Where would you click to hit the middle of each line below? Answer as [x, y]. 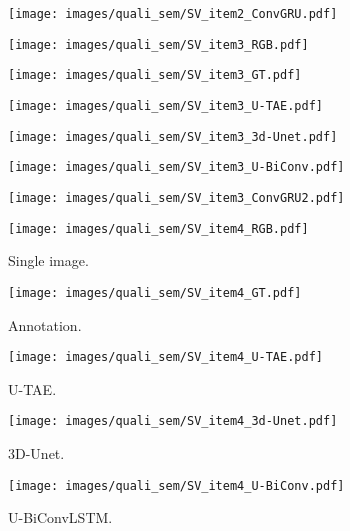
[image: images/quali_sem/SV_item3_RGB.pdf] [158, 44]
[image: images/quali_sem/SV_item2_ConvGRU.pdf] [173, 14]
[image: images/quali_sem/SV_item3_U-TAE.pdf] [165, 105]
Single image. [48, 260]
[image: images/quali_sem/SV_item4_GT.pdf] [155, 292]
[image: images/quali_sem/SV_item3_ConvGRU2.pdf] [176, 197]
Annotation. [45, 324]
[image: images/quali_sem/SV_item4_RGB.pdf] [158, 228]
